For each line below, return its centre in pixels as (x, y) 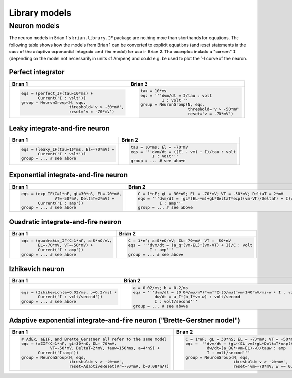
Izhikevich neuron (37, 269)
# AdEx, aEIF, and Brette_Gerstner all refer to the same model (94, 339)
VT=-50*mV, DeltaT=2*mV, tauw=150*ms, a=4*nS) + (105, 348)
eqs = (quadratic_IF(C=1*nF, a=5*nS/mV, (67, 241)
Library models (40, 13)
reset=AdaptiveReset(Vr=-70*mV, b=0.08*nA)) (119, 366)
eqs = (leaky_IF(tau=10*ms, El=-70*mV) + (68, 149)
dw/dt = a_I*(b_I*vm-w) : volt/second (198, 297)
